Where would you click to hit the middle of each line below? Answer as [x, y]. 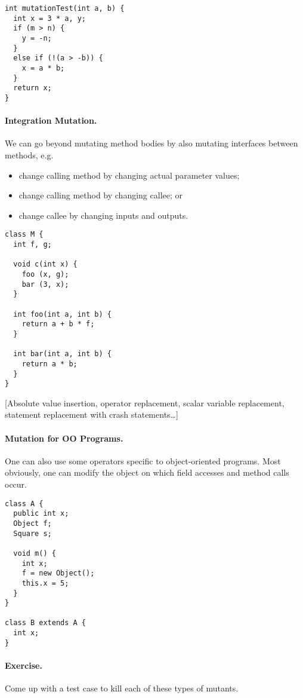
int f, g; [33, 244]
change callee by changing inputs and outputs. [103, 215]
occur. [16, 484]
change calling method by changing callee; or [101, 195]
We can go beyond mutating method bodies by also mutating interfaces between [151, 143]
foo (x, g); [45, 274]
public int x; [41, 514]
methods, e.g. [29, 154]
